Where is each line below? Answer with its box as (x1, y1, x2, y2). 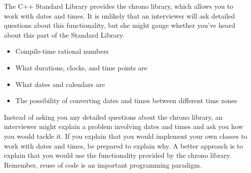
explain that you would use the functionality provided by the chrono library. (4, 150, 232, 160)
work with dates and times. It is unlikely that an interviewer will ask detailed (4, 10, 235, 21)
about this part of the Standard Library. (4, 29, 125, 40)
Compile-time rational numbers (15, 46, 109, 56)
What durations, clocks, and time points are (15, 62, 148, 72)
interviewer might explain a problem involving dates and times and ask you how (4, 121, 243, 131)
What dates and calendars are (15, 79, 105, 89)
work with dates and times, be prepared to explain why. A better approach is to (4, 140, 243, 151)
